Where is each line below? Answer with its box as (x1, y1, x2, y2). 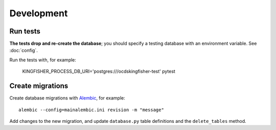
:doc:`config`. (9, 47, 38, 53)
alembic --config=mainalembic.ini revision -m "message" (18, 107, 165, 113)
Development (9, 8, 68, 19)
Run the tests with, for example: (9, 56, 77, 63)
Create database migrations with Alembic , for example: (9, 95, 125, 101)
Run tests (9, 27, 40, 36)
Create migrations (9, 82, 68, 90)
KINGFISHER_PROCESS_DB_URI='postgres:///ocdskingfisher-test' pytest (22, 69, 176, 75)
